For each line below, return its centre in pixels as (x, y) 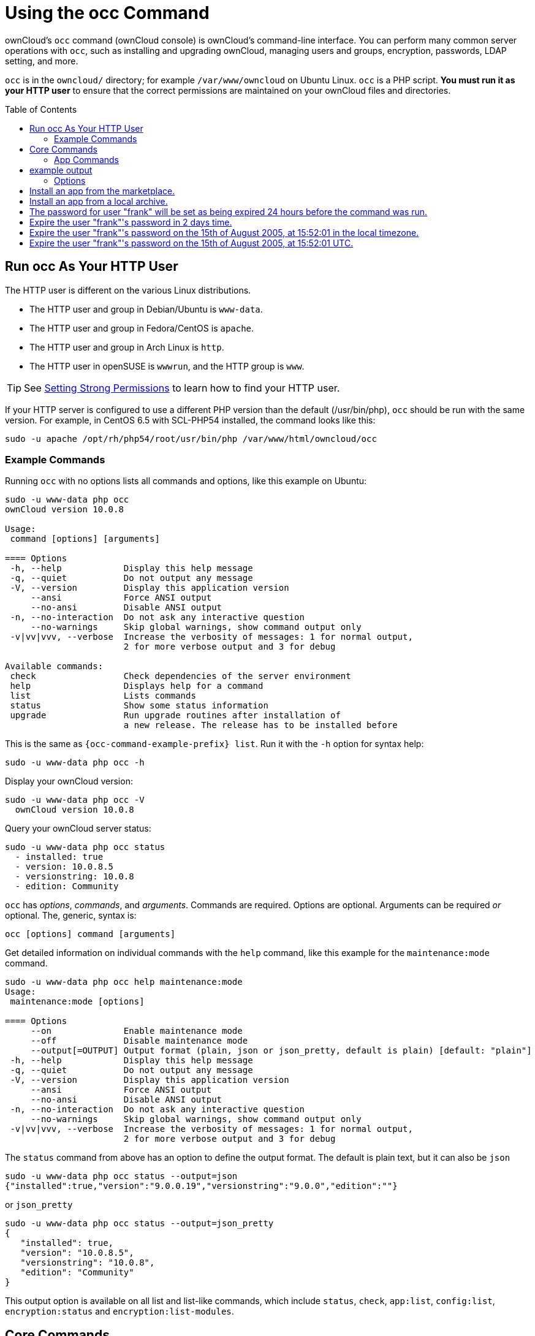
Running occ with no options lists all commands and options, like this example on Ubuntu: (186, 481)
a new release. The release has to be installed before (260, 725)
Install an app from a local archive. (99, 201)
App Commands (86, 159)
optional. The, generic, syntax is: (71, 916)
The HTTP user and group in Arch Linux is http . (127, 347)
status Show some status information (139, 706)
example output (61, 170)
